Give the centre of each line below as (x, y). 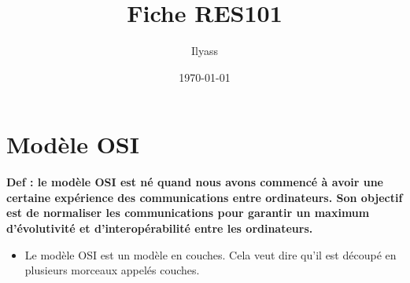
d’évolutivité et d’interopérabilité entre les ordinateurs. (160, 228)
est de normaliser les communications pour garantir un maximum (188, 213)
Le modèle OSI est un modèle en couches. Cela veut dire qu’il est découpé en (211, 254)
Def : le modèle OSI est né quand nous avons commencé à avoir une (195, 182)
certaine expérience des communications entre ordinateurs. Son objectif (205, 197)
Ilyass (205, 51)
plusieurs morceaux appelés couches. (112, 270)
